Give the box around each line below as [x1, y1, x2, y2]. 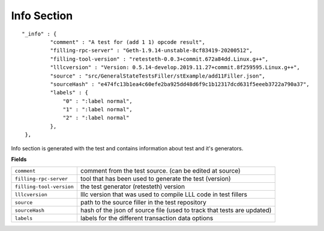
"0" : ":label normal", [62, 97, 133, 105]
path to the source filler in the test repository [80, 199, 206, 207]
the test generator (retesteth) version [80, 182, 185, 191]
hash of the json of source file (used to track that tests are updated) [80, 206, 272, 215]
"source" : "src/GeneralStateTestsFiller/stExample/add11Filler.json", [50, 72, 266, 79]
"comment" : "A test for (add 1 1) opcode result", [50, 38, 205, 45]
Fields [11, 156, 27, 163]
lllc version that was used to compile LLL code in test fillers [80, 190, 247, 199]
